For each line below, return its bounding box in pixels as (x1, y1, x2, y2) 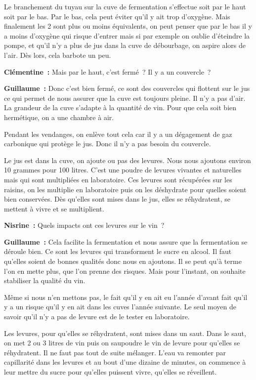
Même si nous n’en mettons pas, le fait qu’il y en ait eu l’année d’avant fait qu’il (4, 292, 248, 302)
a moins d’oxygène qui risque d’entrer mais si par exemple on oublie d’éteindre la (4, 30, 250, 41)
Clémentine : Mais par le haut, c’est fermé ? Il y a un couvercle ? (4, 66, 211, 77)
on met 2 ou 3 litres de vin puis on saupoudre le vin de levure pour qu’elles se (4, 338, 240, 348)
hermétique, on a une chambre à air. (4, 112, 114, 122)
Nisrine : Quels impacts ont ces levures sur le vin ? (4, 220, 165, 230)
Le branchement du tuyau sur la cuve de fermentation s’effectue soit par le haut (4, 1, 246, 11)
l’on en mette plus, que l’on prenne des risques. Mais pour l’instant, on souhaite (4, 265, 246, 276)
